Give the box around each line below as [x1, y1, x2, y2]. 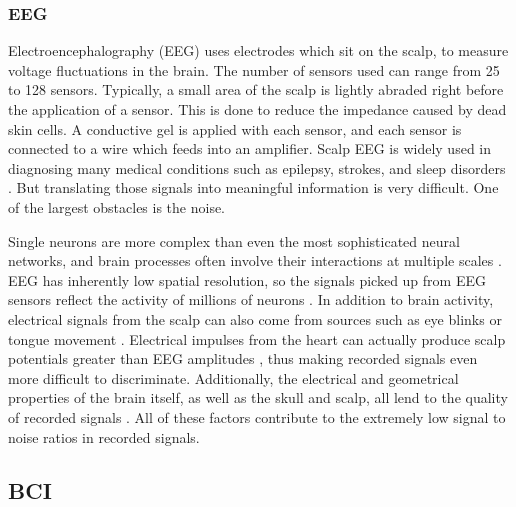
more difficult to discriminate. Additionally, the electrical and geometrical [8, 367, 459, 388]
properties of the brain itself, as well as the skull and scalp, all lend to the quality [8, 387, 508, 408]
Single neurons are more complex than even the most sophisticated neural [8, 230, 460, 251]
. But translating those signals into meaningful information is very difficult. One [8, 177, 499, 198]
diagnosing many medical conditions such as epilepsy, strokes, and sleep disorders [8, 157, 506, 178]
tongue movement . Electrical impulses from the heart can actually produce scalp [8, 328, 506, 349]
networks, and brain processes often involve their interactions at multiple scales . [8, 250, 502, 271]
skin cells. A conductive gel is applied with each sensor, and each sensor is [8, 118, 462, 139]
